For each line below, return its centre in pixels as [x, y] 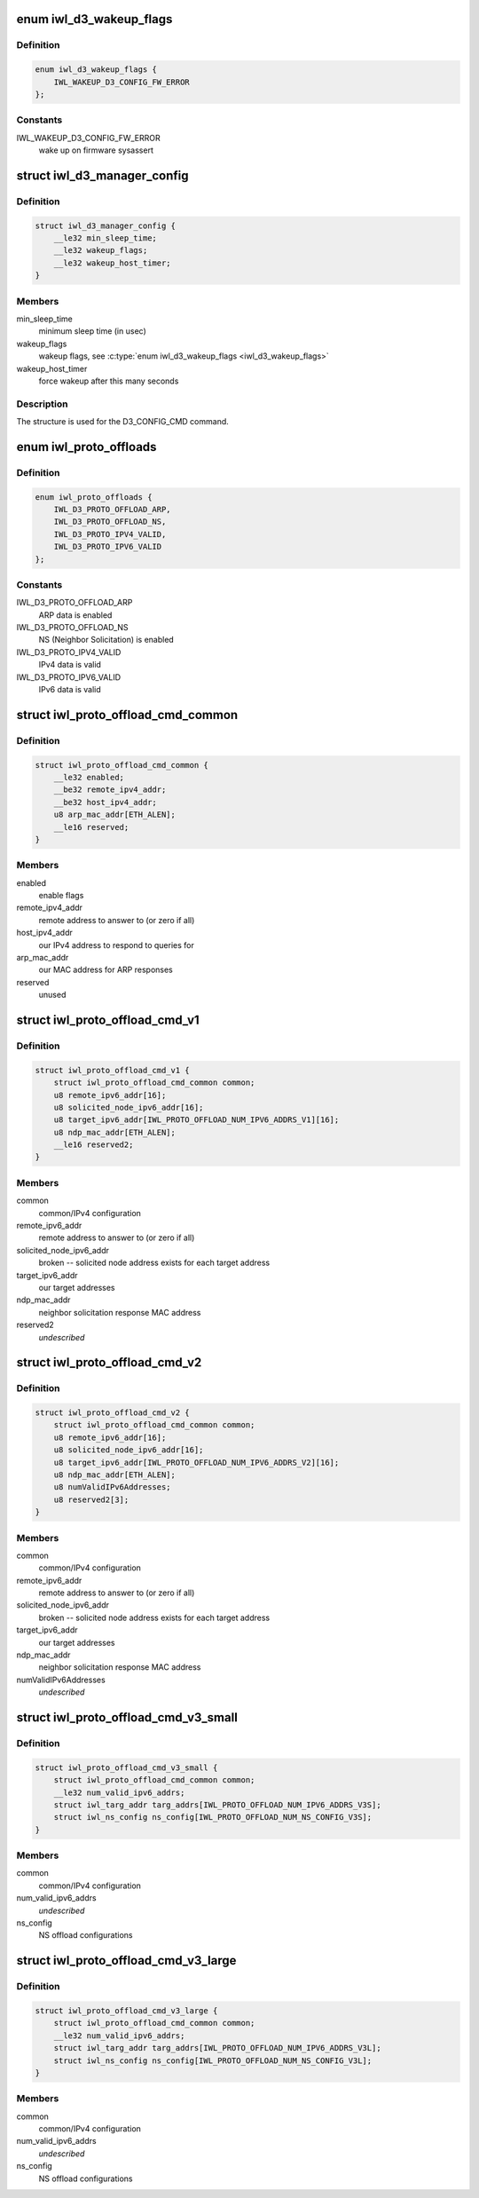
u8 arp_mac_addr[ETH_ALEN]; [115, 815]
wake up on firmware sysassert [96, 150]
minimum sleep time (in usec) [92, 331]
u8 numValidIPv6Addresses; [113, 1487]
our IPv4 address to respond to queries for [116, 945]
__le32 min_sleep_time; [105, 238]
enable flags [61, 896]
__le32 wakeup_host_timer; [113, 263]
